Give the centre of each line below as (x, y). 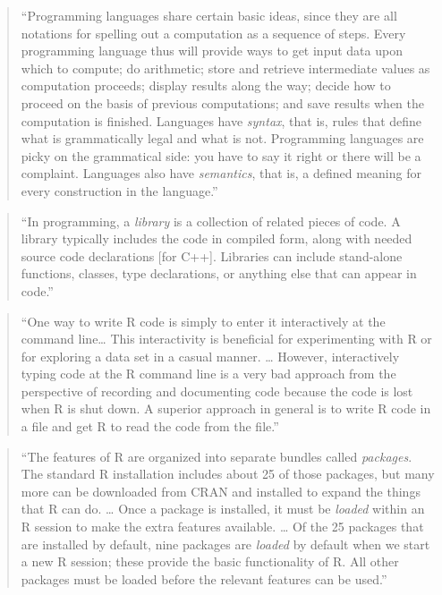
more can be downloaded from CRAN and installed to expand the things (221, 491)
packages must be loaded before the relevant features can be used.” (204, 578)
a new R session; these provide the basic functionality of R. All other (210, 561)
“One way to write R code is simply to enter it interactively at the (203, 321)
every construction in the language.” (119, 190)
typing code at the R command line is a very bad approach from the (208, 374)
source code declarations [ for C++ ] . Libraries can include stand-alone (212, 255)
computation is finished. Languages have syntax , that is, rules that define (221, 120)
